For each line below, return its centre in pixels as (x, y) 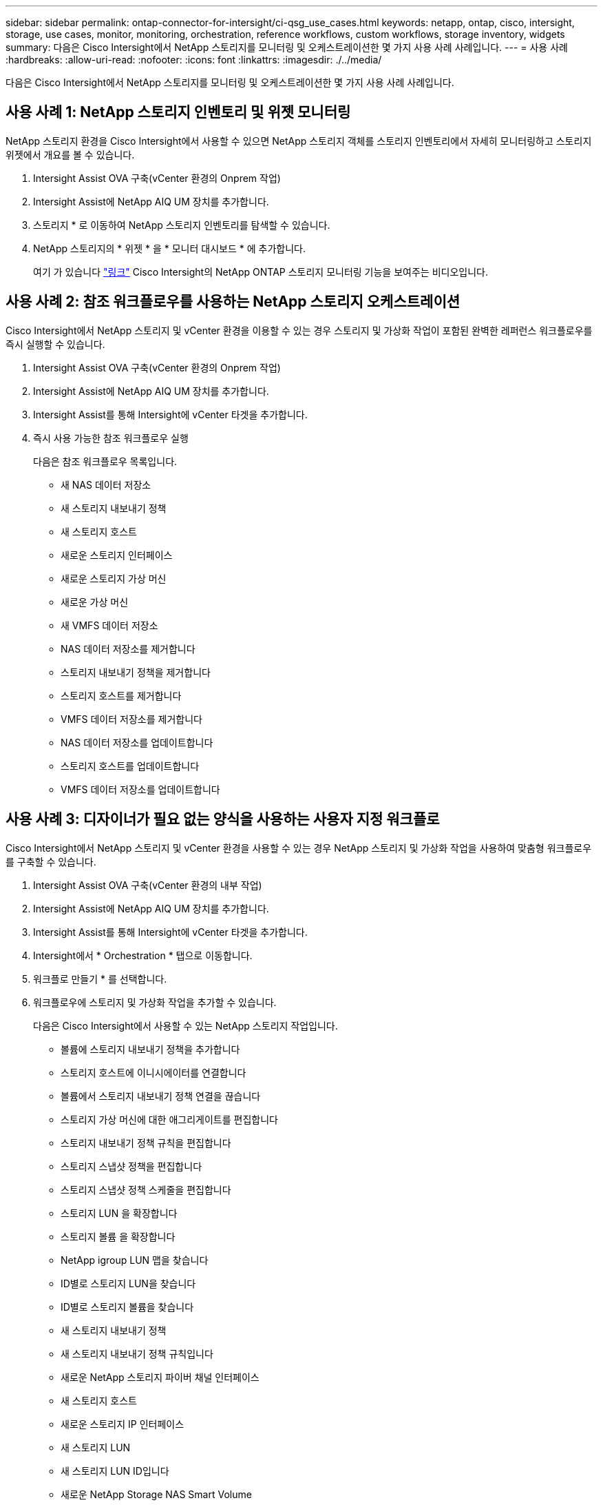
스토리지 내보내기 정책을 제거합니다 (136, 672)
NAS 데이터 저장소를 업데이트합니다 (137, 742)
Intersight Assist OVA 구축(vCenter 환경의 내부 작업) (148, 885)
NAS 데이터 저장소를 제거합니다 (128, 648)
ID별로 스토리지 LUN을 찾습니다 (128, 1283)
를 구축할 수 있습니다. (51, 861)
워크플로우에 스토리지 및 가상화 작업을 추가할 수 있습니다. (155, 1002)
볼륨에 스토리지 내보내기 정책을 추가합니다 (150, 1049)
